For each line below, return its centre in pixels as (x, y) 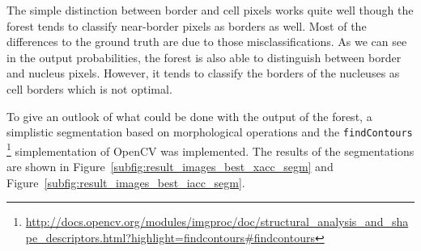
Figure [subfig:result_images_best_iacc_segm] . (126, 182)
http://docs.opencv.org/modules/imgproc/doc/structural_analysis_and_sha (217, 222)
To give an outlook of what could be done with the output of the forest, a (189, 116)
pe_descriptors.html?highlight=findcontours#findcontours (170, 237)
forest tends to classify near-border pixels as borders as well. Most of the (187, 25)
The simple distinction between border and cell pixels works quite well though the (210, 10)
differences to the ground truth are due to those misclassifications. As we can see (207, 42)
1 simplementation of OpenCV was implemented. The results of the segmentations (210, 149)
